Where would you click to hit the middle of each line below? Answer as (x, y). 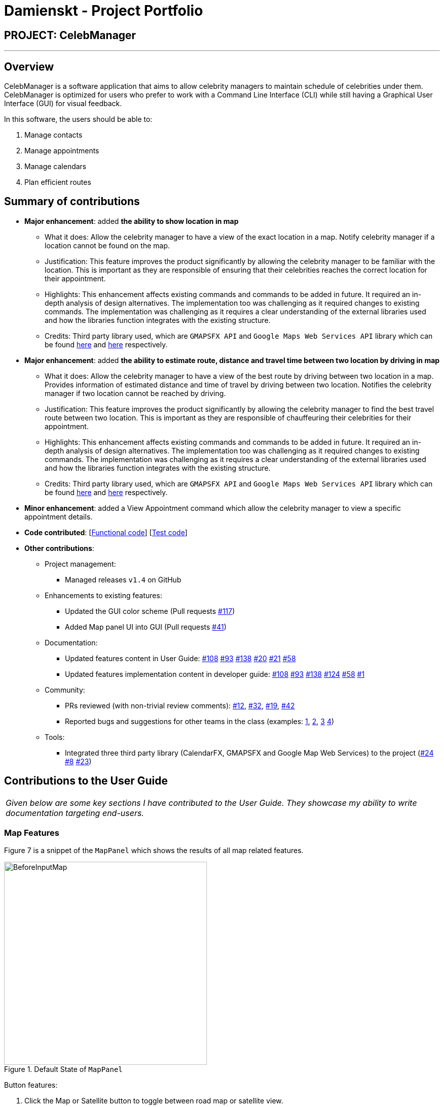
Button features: (31, 1085)
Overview (29, 67)
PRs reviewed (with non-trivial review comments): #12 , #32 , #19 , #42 (180, 705)
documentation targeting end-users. (75, 813)
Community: (65, 690)
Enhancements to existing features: (103, 595)
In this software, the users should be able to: (78, 119)
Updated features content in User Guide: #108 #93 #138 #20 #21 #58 (180, 658)
